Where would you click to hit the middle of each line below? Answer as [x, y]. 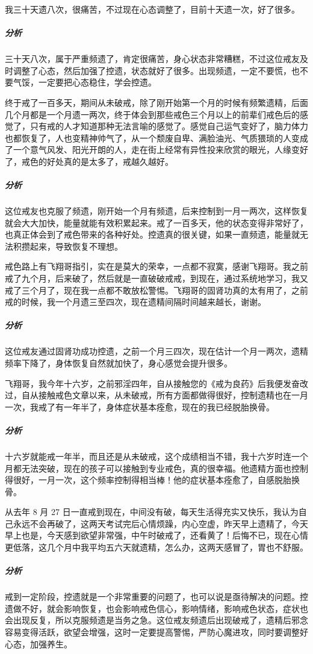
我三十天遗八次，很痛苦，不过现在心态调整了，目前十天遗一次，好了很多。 [152, 9]
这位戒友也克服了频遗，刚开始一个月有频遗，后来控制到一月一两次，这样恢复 [156, 211]
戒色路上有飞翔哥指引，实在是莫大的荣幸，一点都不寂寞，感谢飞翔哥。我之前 [156, 266]
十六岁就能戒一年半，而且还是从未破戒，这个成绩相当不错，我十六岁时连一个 [156, 456]
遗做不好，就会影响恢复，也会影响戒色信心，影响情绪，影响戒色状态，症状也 [156, 608]
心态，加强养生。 [39, 643]
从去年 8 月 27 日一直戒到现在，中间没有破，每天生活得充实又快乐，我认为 [152, 512]
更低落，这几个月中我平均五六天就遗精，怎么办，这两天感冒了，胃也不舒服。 [156, 547]
